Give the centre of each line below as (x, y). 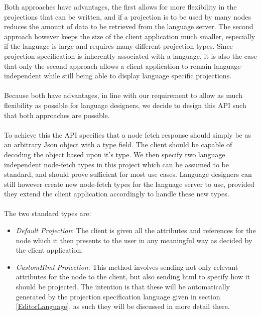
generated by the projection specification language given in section (118, 296)
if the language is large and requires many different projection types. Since (118, 46)
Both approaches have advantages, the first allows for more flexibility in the (120, 7)
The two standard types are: (48, 213)
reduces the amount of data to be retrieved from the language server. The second (129, 26)
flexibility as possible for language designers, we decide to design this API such (125, 105)
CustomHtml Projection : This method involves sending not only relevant (127, 267)
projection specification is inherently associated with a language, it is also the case (130, 56)
